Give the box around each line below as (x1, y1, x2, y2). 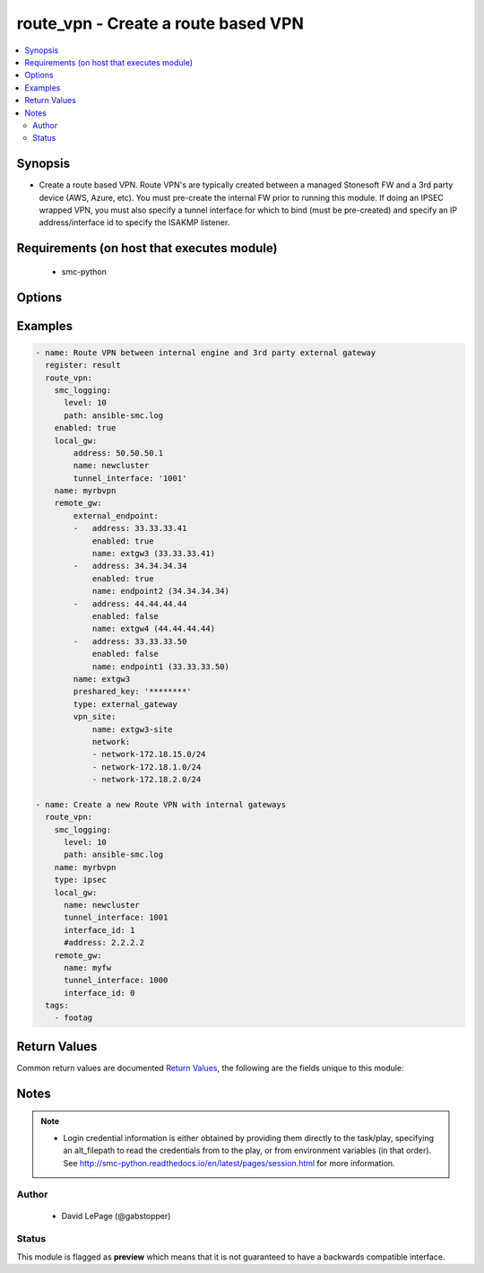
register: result (45, 360, 121, 371)
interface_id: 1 (64, 925, 135, 935)
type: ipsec (54, 875, 108, 885)
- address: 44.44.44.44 (73, 598, 187, 609)
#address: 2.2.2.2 (64, 937, 145, 948)
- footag (54, 1013, 93, 1023)
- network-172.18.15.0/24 (91, 749, 206, 760)
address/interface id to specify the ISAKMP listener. (39, 217, 230, 228)
